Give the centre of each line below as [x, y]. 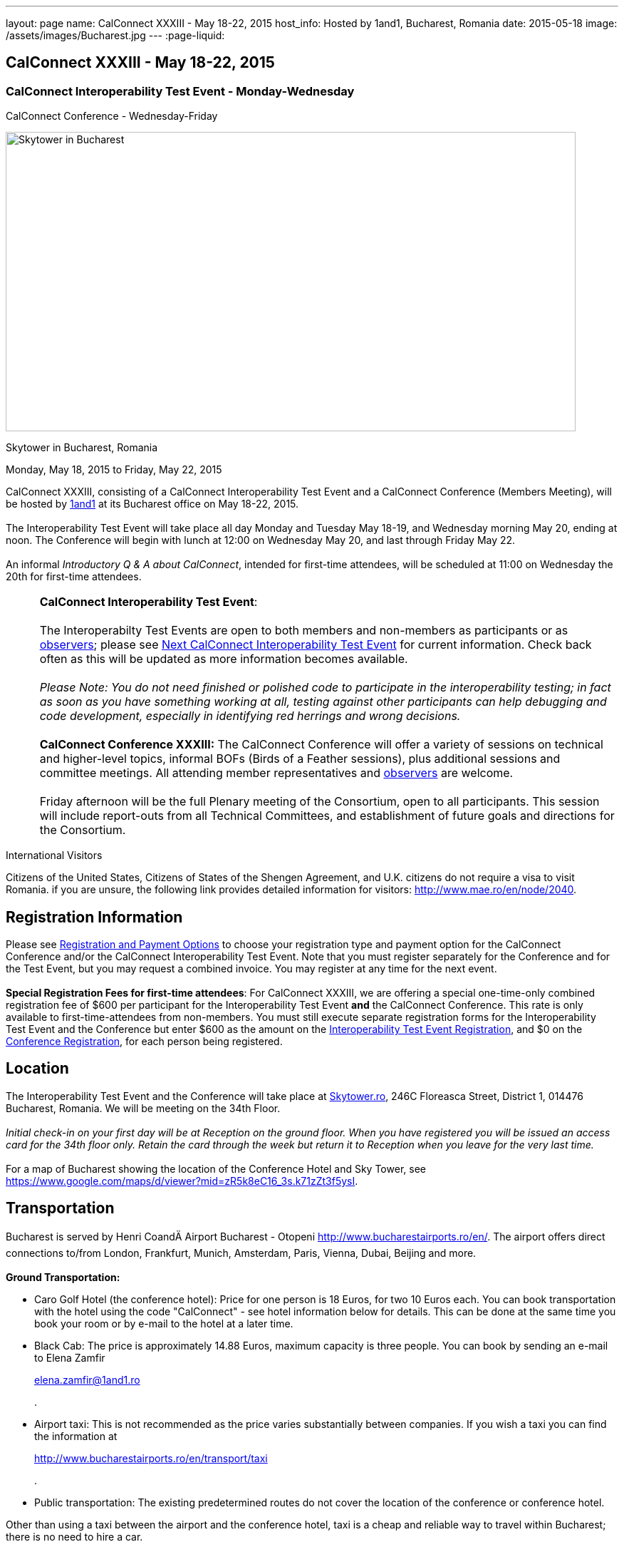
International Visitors [54, 855]
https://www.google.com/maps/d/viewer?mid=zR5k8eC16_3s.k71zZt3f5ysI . [182, 1181]
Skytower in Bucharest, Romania [82, 448]
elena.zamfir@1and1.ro [87, 1379]
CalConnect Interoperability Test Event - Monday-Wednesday [180, 91]
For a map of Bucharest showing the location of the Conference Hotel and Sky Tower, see [216, 1168]
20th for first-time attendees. [74, 577]
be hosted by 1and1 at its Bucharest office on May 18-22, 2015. [152, 504]
